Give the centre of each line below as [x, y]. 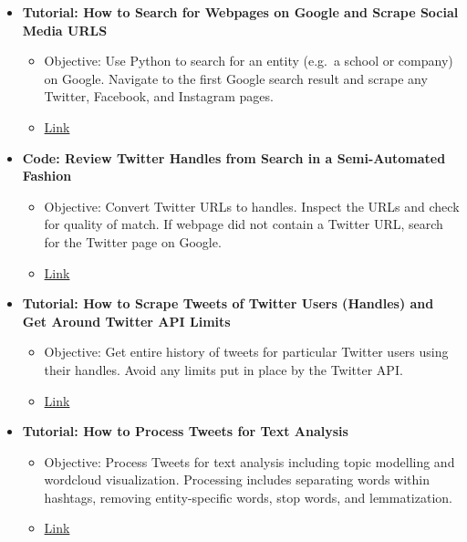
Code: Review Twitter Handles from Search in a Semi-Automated [234, 157]
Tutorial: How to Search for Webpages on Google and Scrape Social [240, 12]
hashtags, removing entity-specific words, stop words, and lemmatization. [248, 497]
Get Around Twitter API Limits [126, 321]
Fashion [47, 176]
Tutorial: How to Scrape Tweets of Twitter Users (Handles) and [228, 303]
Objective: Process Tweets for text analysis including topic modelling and [249, 461]
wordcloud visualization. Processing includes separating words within [237, 479]
